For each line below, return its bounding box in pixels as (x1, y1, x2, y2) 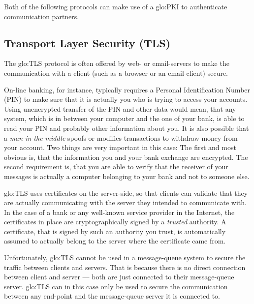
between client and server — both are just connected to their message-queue (4, 272, 234, 282)
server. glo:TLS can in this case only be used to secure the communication (4, 281, 228, 291)
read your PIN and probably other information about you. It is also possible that (4, 122, 249, 133)
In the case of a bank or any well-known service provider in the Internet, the (4, 207, 235, 217)
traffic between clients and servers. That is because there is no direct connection (4, 262, 246, 272)
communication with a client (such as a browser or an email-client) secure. (4, 67, 228, 78)
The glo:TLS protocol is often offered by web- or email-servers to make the (4, 58, 229, 68)
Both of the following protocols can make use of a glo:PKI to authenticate (4, 1, 227, 11)
